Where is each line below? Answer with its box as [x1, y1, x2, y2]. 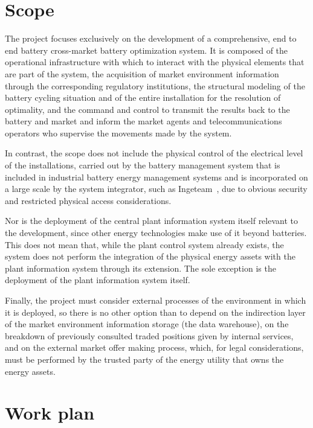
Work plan [5, 400, 95, 425]
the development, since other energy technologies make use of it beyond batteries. [5, 226, 307, 239]
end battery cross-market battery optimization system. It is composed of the [5, 43, 288, 56]
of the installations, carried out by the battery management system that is [5, 159, 280, 171]
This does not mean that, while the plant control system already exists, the [5, 238, 284, 251]
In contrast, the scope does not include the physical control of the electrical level [5, 147, 303, 159]
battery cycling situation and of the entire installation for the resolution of [5, 91, 281, 104]
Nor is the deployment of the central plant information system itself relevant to [5, 214, 298, 227]
